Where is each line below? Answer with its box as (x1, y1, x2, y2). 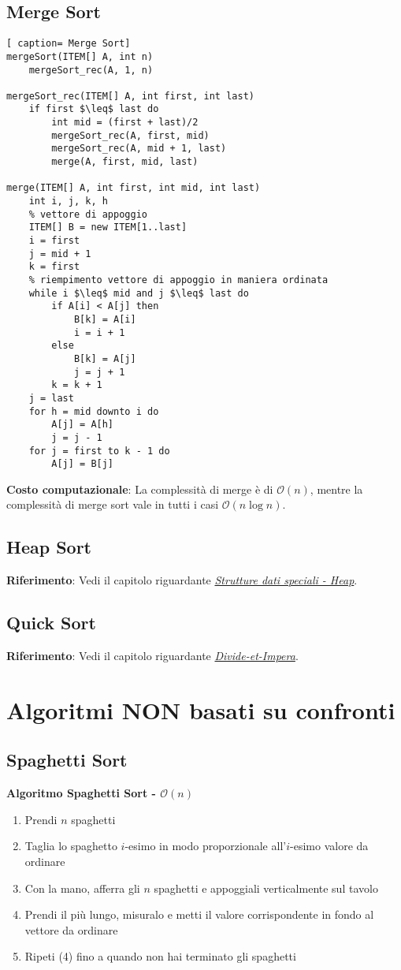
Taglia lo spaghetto (24, 838, 117, 854)
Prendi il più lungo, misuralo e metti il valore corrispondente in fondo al (24, 906, 374, 923)
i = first (28, 235, 80, 247)
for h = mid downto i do (28, 405, 159, 417)
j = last (28, 392, 74, 404)
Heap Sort (6, 535, 92, 559)
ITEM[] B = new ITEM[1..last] (28, 222, 188, 233)
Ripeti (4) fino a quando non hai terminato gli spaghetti (24, 948, 296, 964)
